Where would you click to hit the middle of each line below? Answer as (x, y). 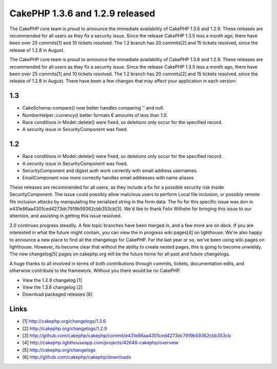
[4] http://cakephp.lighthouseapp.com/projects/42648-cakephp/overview (101, 343)
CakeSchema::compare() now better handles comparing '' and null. (93, 108)
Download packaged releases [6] (57, 294)
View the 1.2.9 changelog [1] (52, 280)
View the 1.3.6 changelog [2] (53, 287)
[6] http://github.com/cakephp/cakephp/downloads (77, 357)
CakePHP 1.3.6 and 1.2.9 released (82, 13)
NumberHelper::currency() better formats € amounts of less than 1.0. (95, 115)
